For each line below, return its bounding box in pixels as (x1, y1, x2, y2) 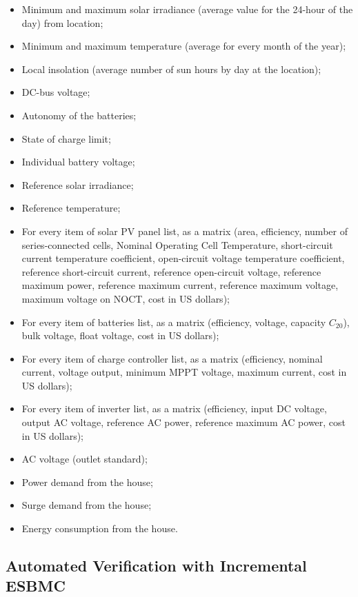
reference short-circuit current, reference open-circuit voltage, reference (21, 264, 321, 279)
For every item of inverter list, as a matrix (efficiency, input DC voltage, (21, 401, 327, 416)
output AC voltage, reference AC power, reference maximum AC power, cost (21, 415, 346, 429)
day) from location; (21, 15, 103, 30)
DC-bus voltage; (21, 85, 90, 99)
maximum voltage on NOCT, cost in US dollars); (21, 291, 230, 305)
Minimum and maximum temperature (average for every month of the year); (21, 39, 346, 53)
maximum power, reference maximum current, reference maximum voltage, (21, 278, 339, 292)
